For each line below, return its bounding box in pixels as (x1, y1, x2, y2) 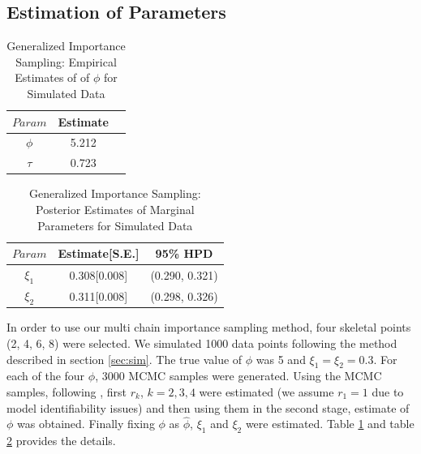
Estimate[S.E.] (58, 245, 140, 262)
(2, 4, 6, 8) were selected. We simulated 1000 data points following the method (6, 334, 397, 351)
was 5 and (256, 350, 306, 367)
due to (372, 383, 404, 400)
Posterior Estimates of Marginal (36, 200, 195, 217)
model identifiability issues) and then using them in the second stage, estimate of (6, 399, 410, 416)
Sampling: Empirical (15, 53, 117, 70)
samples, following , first (6, 383, 127, 400)
